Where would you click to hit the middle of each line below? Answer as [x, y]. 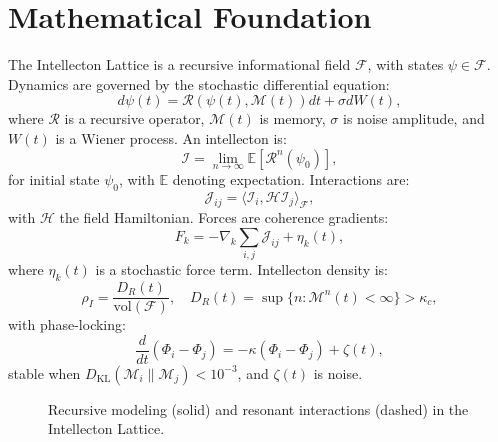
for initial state [54, 178]
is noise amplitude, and [414, 118]
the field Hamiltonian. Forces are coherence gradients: [224, 217]
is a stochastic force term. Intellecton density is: [242, 269]
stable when [44, 372]
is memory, [292, 118]
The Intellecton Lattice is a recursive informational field [179, 64]
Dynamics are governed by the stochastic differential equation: [199, 83]
